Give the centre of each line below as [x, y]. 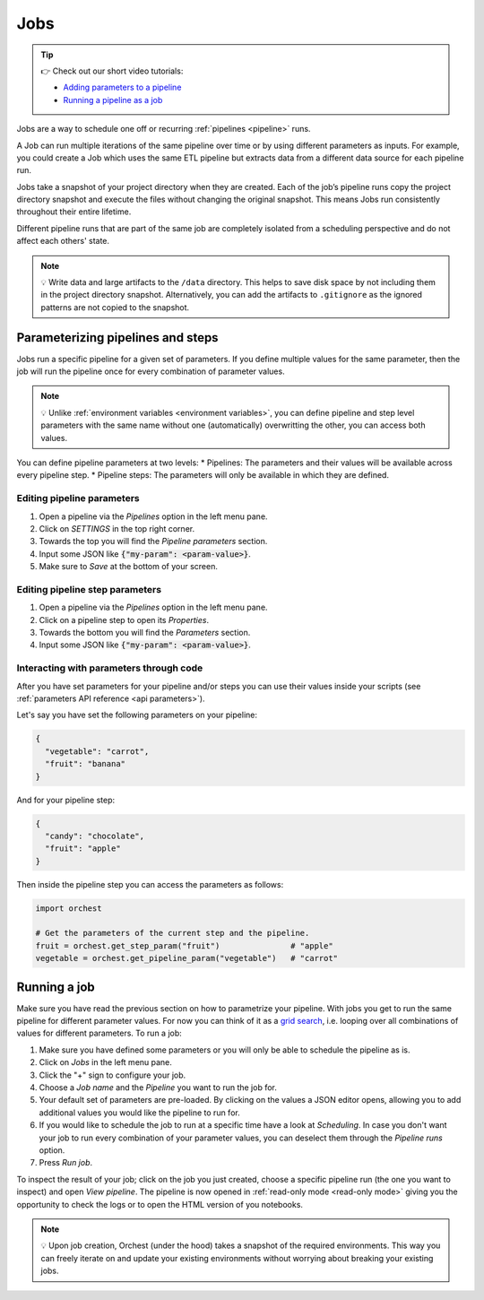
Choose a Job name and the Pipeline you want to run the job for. [158, 1088]
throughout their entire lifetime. [74, 212]
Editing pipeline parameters [78, 498]
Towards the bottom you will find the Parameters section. [145, 633]
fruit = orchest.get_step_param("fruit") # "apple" [184, 945]
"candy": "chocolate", [95, 836]
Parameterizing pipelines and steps [117, 338]
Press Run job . [66, 1163]
